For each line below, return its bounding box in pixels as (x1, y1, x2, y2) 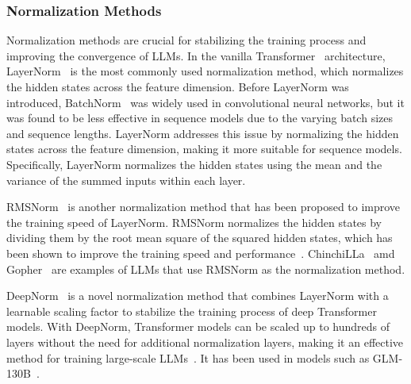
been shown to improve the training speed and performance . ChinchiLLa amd (6, 244, 395, 261)
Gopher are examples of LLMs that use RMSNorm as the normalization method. (6, 260, 405, 277)
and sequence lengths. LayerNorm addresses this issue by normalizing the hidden (6, 125, 399, 141)
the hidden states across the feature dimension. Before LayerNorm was (6, 79, 349, 94)
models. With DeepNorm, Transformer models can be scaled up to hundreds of (6, 318, 390, 335)
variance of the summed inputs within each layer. (6, 171, 246, 188)
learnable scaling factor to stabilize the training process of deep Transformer (6, 302, 377, 319)
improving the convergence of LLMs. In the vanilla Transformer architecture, (6, 47, 386, 63)
